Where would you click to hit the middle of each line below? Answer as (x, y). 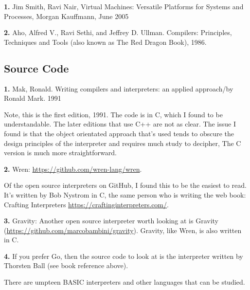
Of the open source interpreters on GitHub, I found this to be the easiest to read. (125, 185)
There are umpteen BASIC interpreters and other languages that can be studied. (125, 282)
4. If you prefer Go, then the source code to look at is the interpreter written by (124, 256)
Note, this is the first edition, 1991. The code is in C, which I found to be (113, 114)
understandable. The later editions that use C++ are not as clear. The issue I (120, 124)
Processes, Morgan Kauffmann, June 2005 (66, 16)
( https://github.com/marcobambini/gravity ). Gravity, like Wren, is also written (123, 230)
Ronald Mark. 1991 (33, 98)
